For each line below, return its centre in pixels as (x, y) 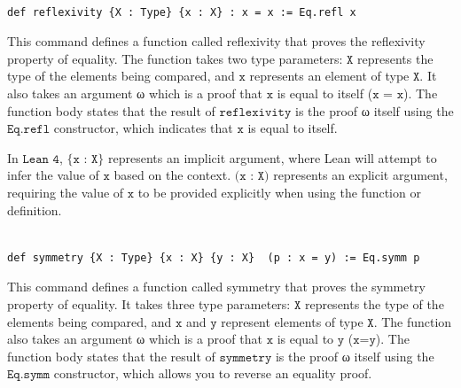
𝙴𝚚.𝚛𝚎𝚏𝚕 (28, 130)
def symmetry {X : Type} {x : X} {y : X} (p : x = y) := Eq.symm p (214, 257)
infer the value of (53, 175)
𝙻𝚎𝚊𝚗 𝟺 (41, 159)
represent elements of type (292, 321)
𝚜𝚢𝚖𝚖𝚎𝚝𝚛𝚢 (246, 357)
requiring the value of (66, 192)
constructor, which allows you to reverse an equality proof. (213, 373)
